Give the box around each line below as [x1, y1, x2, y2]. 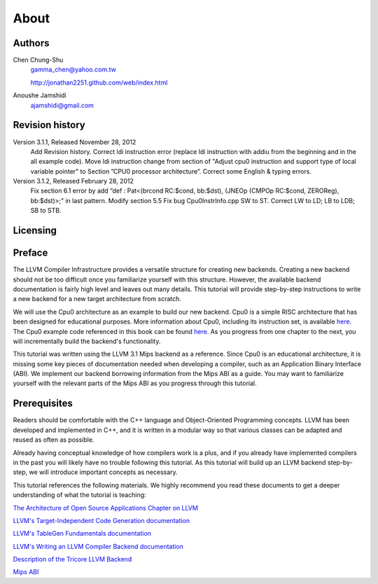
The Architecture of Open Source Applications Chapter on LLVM [13, 503, 199, 512]
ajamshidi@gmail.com [30, 101, 94, 109]
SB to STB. [30, 207, 62, 215]
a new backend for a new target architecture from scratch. [13, 295, 182, 303]
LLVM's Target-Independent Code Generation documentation [13, 516, 190, 524]
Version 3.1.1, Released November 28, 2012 [13, 137, 136, 146]
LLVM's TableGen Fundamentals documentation [13, 529, 152, 538]
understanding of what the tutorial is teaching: [13, 491, 146, 499]
